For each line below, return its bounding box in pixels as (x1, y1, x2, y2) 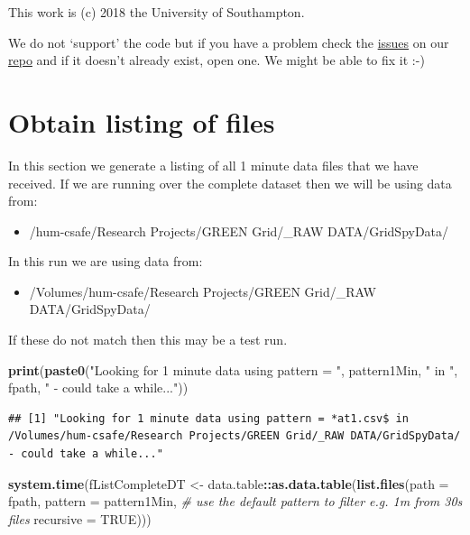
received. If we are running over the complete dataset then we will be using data (8, 173, 452, 192)
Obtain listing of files (8, 103, 275, 140)
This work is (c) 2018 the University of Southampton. (8, 3, 305, 21)
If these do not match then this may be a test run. (8, 330, 288, 349)
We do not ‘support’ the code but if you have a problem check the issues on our (8, 32, 449, 51)
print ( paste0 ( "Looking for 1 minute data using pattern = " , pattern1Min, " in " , (8, 360, 458, 379)
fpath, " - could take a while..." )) (8, 378, 189, 397)
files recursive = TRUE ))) (8, 509, 152, 528)
